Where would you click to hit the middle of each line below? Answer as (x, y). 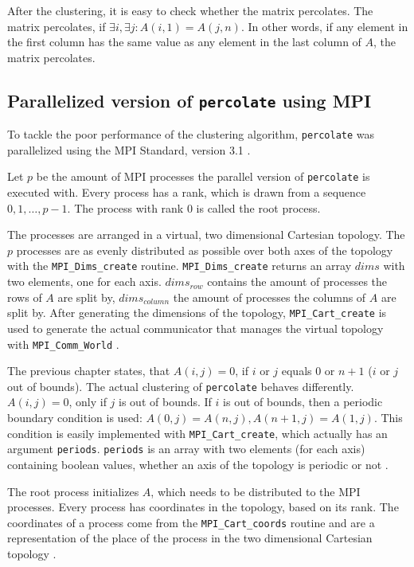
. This (388, 418)
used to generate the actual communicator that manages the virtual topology (195, 328)
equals (297, 371)
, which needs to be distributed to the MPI (256, 491)
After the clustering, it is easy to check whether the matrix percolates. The (190, 10)
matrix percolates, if (57, 26)
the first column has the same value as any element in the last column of (184, 42)
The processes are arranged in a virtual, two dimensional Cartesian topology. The (206, 235)
